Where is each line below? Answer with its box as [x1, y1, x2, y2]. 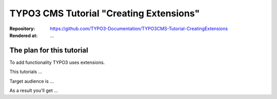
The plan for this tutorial [9, 46, 88, 55]
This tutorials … [9, 69, 43, 75]
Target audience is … [9, 78, 54, 84]
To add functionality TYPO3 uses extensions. [9, 59, 105, 65]
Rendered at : [9, 32, 38, 38]
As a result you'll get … [9, 87, 58, 94]
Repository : [9, 26, 35, 32]
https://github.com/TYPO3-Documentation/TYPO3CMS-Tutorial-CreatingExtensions [50, 26, 228, 32]
